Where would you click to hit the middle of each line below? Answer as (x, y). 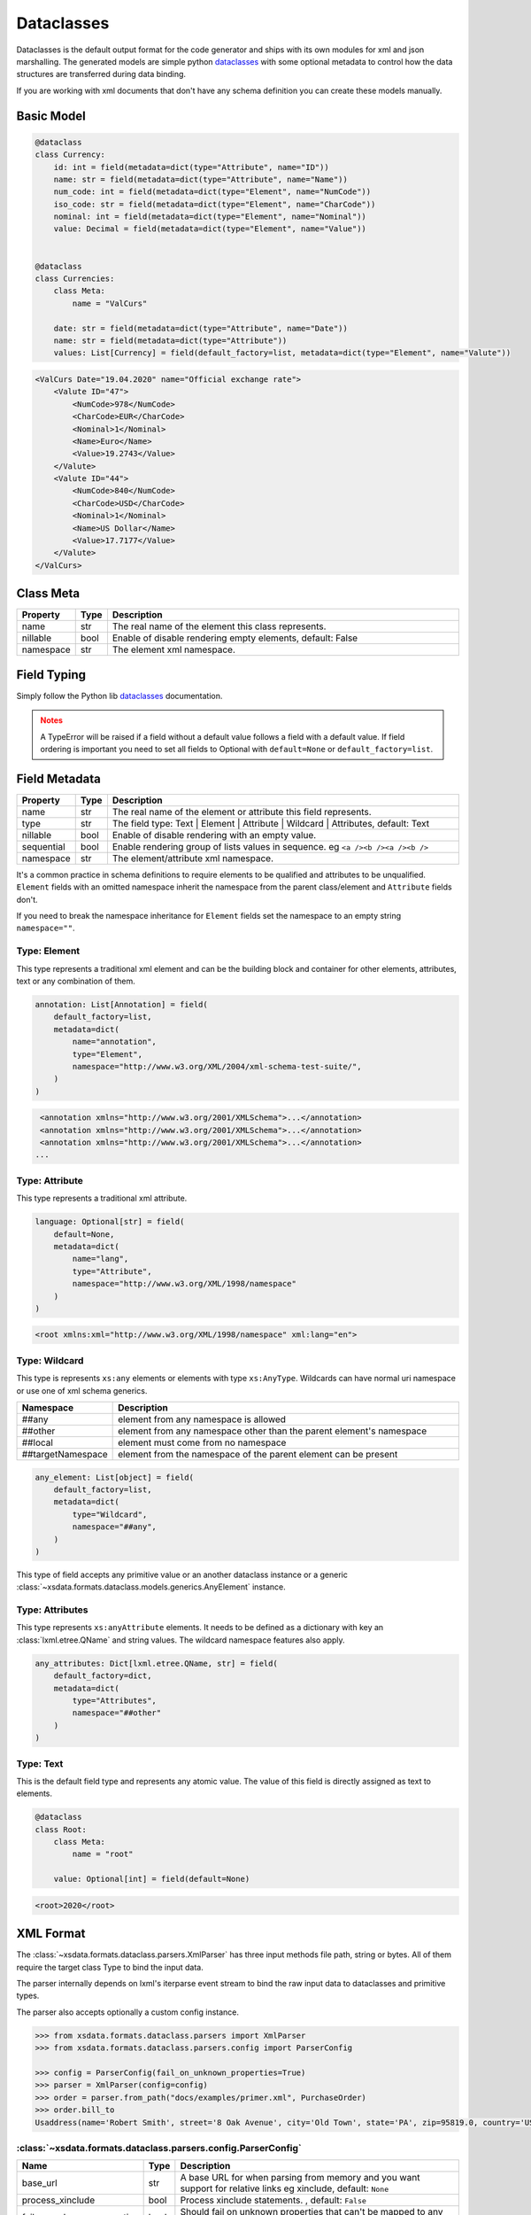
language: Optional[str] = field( (110, 1222)
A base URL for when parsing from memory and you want (300, 2178)
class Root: (61, 1829)
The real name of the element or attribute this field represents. (242, 812)
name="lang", (100, 1259)
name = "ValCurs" (110, 303)
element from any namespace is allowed (202, 1419)
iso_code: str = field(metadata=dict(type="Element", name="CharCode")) (215, 204)
